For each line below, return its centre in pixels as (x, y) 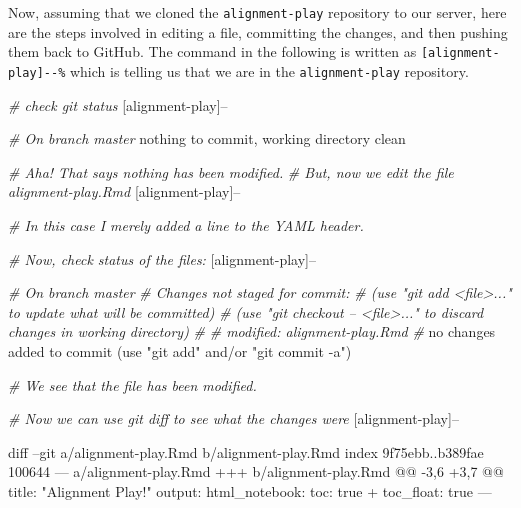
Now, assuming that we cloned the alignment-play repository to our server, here (257, 12)
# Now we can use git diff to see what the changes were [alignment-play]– (233, 418)
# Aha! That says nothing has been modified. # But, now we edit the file (231, 171)
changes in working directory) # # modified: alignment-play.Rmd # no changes (252, 331)
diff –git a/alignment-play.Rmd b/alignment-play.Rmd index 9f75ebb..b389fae (246, 451)
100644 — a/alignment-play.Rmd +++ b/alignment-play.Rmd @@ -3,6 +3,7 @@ (256, 471)
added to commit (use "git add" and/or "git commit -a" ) (180, 350)
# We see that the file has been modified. (132, 384)
